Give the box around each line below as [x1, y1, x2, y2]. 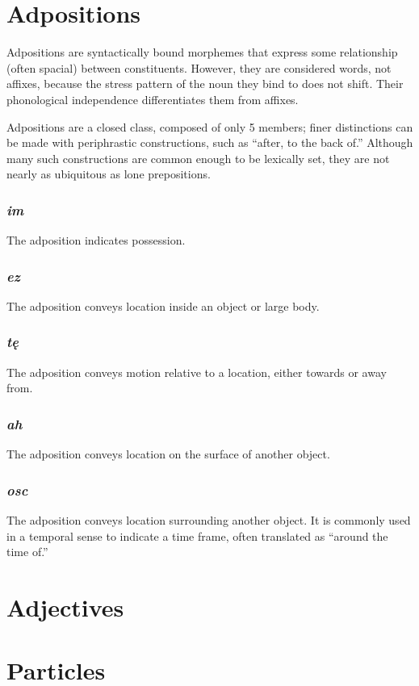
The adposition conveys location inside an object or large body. [6, 297, 320, 314]
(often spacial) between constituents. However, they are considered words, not [6, 59, 392, 76]
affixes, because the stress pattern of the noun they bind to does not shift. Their [6, 75, 404, 92]
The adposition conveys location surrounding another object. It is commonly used [6, 511, 411, 528]
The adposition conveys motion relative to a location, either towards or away [6, 363, 387, 380]
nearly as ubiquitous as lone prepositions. [6, 165, 211, 182]
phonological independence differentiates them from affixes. [6, 90, 299, 107]
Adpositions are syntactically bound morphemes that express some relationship [6, 44, 398, 61]
